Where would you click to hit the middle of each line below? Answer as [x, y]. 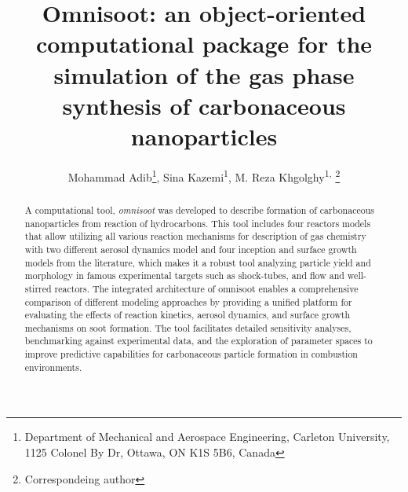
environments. [53, 367]
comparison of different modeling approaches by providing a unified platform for [188, 301]
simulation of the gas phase [204, 74]
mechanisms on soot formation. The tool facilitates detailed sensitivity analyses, [188, 327]
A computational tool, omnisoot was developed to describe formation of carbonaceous [199, 209]
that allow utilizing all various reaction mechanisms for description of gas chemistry [195, 236]
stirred [38, 288]
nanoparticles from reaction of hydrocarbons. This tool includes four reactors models [198, 223]
